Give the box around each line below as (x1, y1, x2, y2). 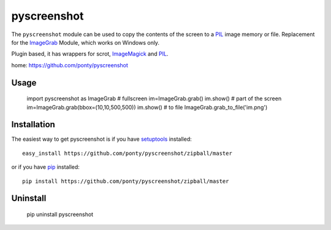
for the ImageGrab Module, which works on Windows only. (11, 39, 159, 46)
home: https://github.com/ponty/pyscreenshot (11, 61, 129, 69)
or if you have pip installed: (11, 163, 80, 171)
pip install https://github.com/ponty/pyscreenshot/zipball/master (22, 177, 229, 185)
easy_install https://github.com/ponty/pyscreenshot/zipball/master (22, 150, 232, 157)
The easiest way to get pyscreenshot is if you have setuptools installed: (11, 135, 192, 143)
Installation (11, 119, 55, 130)
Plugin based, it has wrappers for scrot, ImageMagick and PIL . (11, 50, 169, 57)
